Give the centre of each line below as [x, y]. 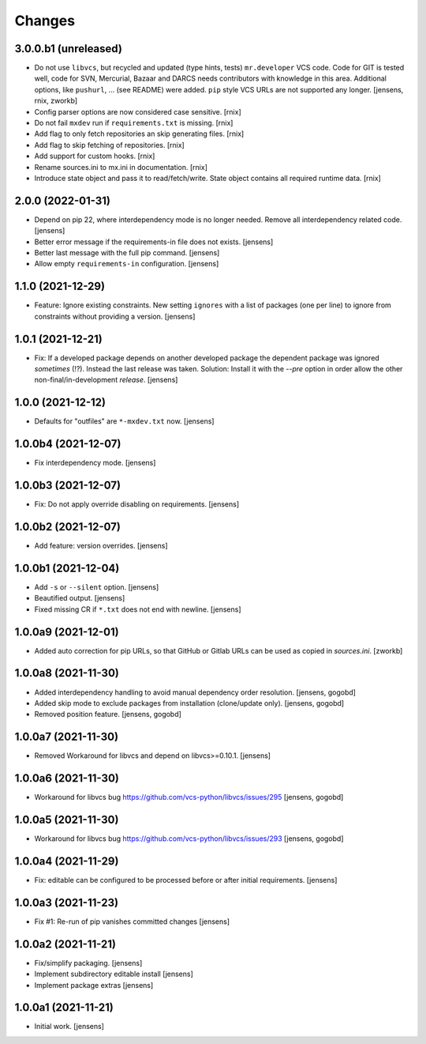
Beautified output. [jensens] [80, 598]
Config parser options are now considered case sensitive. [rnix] [138, 111]
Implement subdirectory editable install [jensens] [114, 974]
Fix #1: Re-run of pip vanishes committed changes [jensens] [132, 922]
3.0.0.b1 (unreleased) [68, 49]
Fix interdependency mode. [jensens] [95, 463]
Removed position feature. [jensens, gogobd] [108, 714]
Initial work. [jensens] [69, 1027]
